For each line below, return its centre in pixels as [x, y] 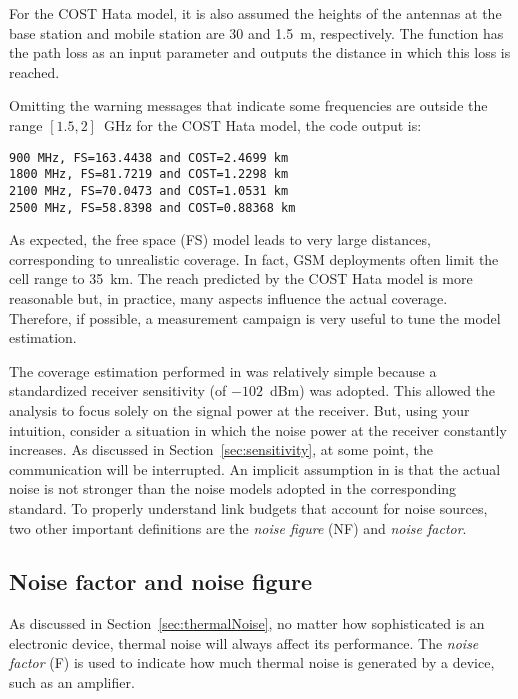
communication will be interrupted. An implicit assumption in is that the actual [255, 468]
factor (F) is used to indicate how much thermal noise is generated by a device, [252, 662]
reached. [34, 71]
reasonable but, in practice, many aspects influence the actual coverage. [228, 297]
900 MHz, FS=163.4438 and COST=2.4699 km [149, 157]
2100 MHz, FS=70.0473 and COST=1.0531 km [149, 190]
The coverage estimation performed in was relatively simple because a [223, 370]
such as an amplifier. [72, 682]
